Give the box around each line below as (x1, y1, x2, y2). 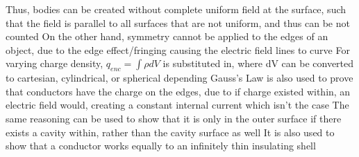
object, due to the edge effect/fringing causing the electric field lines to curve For (6, 42, 350, 57)
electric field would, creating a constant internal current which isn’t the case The (6, 98, 349, 112)
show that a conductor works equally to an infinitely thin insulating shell (6, 138, 316, 153)
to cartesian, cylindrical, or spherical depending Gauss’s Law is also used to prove (6, 71, 353, 85)
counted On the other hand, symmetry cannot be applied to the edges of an (6, 29, 328, 44)
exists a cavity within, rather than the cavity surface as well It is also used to (6, 124, 335, 139)
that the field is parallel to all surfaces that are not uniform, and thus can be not (6, 15, 350, 30)
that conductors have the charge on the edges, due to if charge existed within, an (6, 84, 351, 98)
